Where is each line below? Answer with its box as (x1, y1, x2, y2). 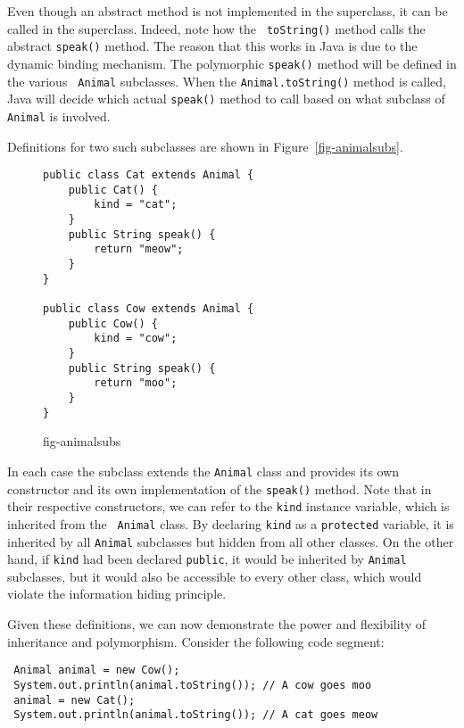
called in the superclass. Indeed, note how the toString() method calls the (7, 19, 426, 37)
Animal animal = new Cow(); (13, 664, 180, 677)
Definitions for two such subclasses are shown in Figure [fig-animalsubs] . (7, 136, 403, 155)
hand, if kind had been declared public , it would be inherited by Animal (7, 550, 407, 568)
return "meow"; (94, 243, 184, 256)
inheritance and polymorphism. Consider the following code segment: (7, 632, 385, 650)
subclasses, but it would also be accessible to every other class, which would (7, 567, 422, 585)
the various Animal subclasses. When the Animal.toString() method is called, (7, 71, 446, 90)
